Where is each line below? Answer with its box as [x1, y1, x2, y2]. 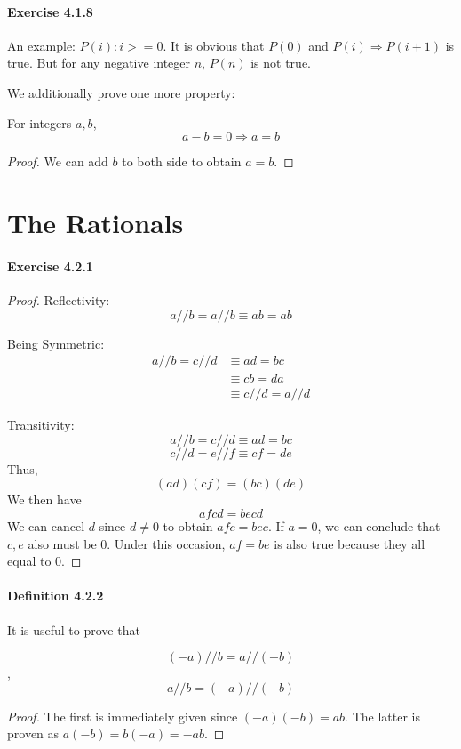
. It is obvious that [163, 36, 265, 54]
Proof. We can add [7, 152, 108, 171]
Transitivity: [7, 415, 75, 434]
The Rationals [7, 204, 184, 240]
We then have [7, 490, 82, 509]
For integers [7, 113, 72, 132]
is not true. [250, 53, 311, 72]
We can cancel [7, 517, 85, 535]
